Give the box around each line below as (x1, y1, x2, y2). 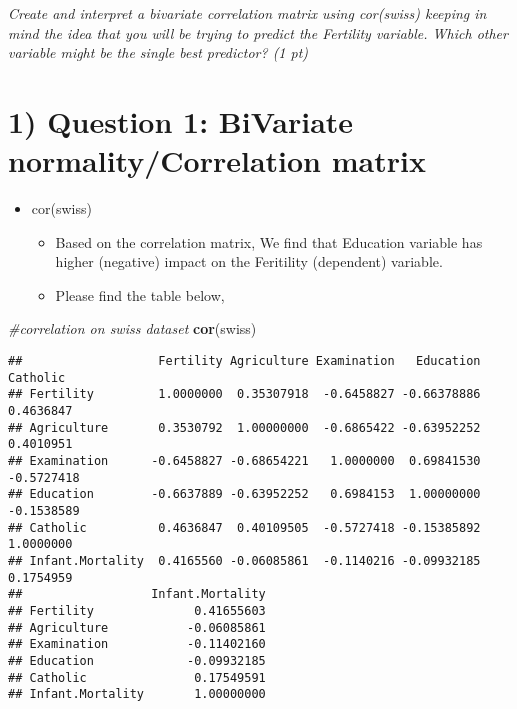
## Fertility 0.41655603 (8, 603, 266, 618)
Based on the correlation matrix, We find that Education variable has (55, 231, 483, 252)
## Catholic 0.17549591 (8, 670, 266, 685)
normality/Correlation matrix (8, 140, 426, 181)
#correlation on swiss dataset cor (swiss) (8, 318, 257, 339)
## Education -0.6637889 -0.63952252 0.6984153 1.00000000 (8, 487, 481, 502)
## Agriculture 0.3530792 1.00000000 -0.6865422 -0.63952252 (8, 420, 481, 435)
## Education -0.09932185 (8, 653, 266, 668)
